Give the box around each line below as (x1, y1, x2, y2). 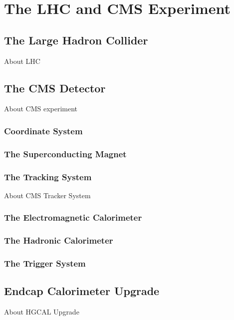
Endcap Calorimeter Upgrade (4, 283, 160, 299)
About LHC (4, 55, 40, 66)
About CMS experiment (4, 103, 78, 114)
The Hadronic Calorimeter (4, 234, 113, 247)
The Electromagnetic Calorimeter (4, 211, 142, 224)
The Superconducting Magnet (4, 147, 127, 160)
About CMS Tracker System (4, 190, 91, 200)
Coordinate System (4, 124, 83, 137)
